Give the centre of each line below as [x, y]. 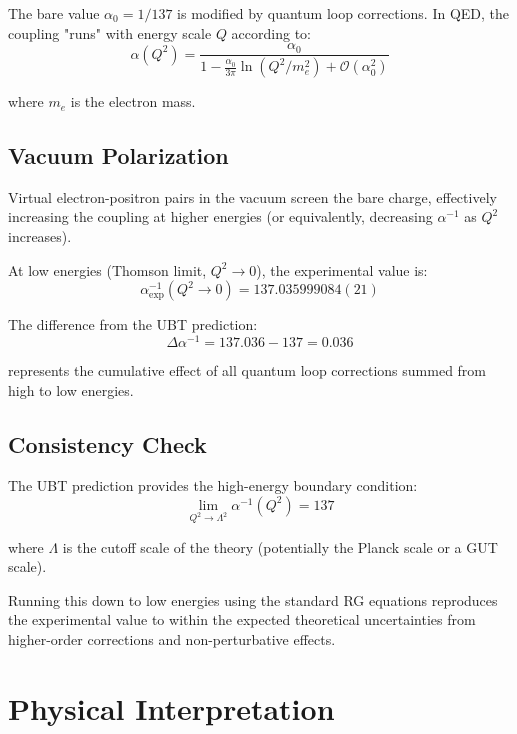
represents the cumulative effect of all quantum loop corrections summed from [247, 369]
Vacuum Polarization [118, 155]
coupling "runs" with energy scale [110, 32]
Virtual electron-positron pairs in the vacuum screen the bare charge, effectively [252, 196]
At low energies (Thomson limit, [107, 269]
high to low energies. [71, 389]
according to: [271, 32]
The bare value [54, 13]
